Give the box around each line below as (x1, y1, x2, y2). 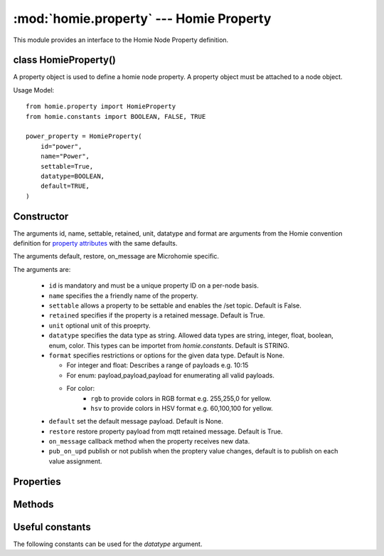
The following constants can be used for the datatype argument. (13, 540, 203, 548)
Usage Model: (13, 85, 55, 94)
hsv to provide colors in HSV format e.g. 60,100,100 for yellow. (90, 404, 273, 412)
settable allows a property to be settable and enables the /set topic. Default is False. (48, 301, 302, 310)
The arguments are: (13, 265, 71, 273)
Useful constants (13, 520, 92, 533)
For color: (66, 384, 95, 393)
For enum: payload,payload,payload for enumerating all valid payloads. (66, 371, 275, 379)
